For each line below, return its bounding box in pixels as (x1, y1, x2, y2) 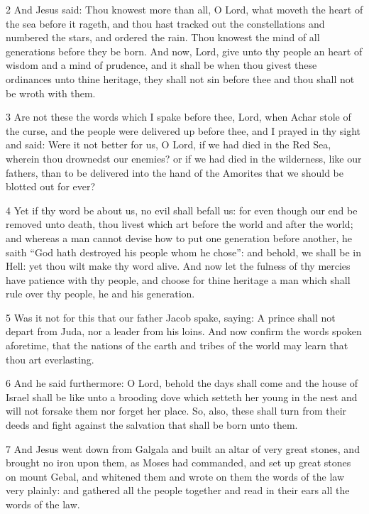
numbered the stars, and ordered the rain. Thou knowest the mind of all (6, 30, 320, 45)
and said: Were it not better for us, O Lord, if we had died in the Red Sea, (6, 137, 331, 152)
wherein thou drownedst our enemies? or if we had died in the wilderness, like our (6, 151, 362, 165)
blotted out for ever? (6, 179, 96, 194)
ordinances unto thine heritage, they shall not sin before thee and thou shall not (6, 71, 355, 86)
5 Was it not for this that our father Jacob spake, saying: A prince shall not (6, 310, 336, 324)
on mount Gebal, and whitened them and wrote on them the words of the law (6, 469, 345, 483)
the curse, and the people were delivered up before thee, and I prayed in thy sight (6, 123, 361, 138)
